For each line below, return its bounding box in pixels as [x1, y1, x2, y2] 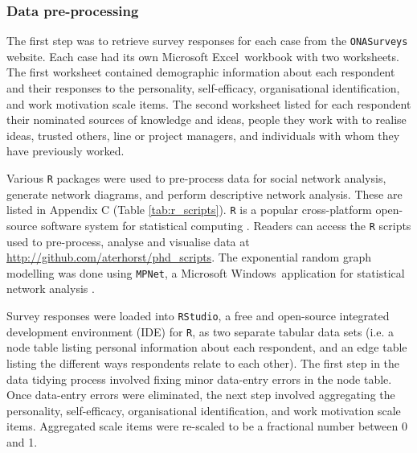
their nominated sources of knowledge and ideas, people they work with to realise [6, 111, 407, 128]
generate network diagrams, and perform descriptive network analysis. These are [6, 185, 403, 202]
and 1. [6, 433, 38, 450]
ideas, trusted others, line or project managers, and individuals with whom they [6, 126, 400, 143]
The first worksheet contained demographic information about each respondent [6, 64, 395, 80]
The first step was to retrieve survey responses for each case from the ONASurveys [6, 32, 408, 49]
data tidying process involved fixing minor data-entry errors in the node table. [6, 370, 392, 387]
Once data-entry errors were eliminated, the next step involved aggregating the [6, 386, 395, 403]
